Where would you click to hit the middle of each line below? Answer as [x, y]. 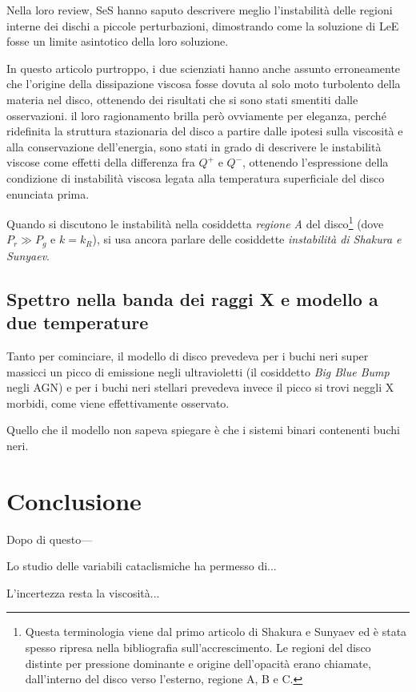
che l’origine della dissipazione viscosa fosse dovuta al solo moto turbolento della [204, 84]
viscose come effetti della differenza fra [101, 162]
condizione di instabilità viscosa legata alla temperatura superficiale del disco [196, 177]
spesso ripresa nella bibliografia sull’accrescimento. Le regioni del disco [198, 648]
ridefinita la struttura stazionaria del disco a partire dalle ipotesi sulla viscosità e [205, 131]
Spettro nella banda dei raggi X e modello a [192, 298]
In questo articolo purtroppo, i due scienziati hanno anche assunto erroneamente [204, 68]
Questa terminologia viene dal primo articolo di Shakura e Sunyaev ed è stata [216, 632]
